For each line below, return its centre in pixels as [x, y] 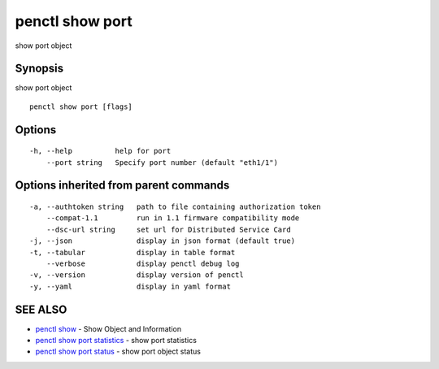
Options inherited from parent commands [122, 186]
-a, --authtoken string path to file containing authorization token [175, 207]
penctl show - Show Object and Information [109, 328]
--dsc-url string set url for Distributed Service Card [169, 229]
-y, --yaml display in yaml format [130, 286]
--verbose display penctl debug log [143, 264]
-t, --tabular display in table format [133, 252]
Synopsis [39, 69]
